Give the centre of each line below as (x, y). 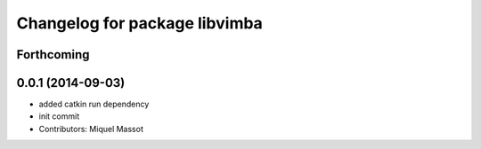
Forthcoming (53, 55)
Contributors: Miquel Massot (91, 129)
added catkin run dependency (94, 104)
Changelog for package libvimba (139, 23)
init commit (59, 116)
